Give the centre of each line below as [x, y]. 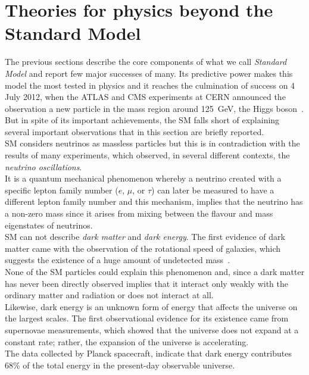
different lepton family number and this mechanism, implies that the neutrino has [154, 201]
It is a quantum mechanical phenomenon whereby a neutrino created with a [143, 178]
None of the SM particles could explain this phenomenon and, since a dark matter [155, 271]
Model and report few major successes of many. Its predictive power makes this [149, 73]
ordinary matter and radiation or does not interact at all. [109, 295]
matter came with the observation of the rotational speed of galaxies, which [143, 248]
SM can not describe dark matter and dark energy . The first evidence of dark [145, 237]
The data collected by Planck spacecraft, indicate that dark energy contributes [148, 353]
